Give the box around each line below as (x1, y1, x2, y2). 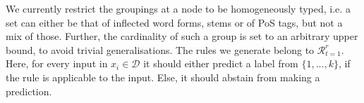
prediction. (6, 83, 52, 98)
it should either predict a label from (143, 56, 298, 71)
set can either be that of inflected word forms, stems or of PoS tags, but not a (6, 15, 343, 29)
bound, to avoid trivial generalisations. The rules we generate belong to (6, 42, 315, 57)
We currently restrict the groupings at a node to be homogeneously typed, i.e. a (6, 1, 351, 15)
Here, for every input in (6, 56, 108, 71)
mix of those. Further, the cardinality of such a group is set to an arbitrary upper (6, 29, 358, 43)
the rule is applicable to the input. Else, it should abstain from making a (6, 69, 320, 84)
